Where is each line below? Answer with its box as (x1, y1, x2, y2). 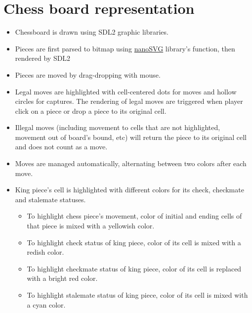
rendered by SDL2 (15, 53, 71, 63)
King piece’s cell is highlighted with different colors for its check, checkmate (15, 184, 244, 195)
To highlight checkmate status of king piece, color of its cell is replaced (27, 263, 242, 273)
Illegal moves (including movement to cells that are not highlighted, (15, 122, 220, 133)
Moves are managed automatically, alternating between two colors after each (15, 158, 247, 169)
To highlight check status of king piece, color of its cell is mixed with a (27, 237, 241, 247)
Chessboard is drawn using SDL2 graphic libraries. (15, 27, 168, 37)
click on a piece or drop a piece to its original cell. (15, 105, 167, 116)
